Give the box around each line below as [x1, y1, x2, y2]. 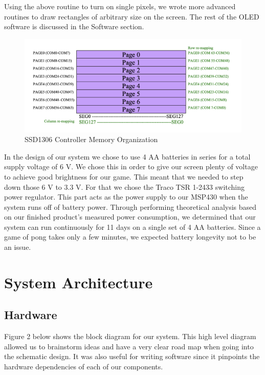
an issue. [4, 242, 31, 252]
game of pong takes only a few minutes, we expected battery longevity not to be [4, 231, 256, 242]
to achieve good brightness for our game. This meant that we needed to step [4, 171, 244, 182]
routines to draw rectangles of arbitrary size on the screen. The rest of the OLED [4, 11, 259, 22]
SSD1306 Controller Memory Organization [25, 134, 158, 145]
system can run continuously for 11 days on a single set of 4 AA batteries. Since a [4, 221, 261, 232]
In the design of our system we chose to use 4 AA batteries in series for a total [4, 151, 251, 162]
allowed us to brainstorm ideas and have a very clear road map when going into [4, 341, 254, 351]
